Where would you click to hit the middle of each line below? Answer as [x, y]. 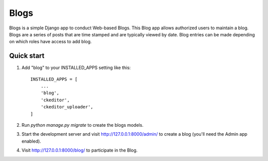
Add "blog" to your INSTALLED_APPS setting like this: [76, 68]
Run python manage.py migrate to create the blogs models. [83, 125]
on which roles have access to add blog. [50, 42]
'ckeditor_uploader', [67, 107]
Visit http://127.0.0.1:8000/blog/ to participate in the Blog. [80, 150]
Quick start [27, 56]
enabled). [32, 141]
